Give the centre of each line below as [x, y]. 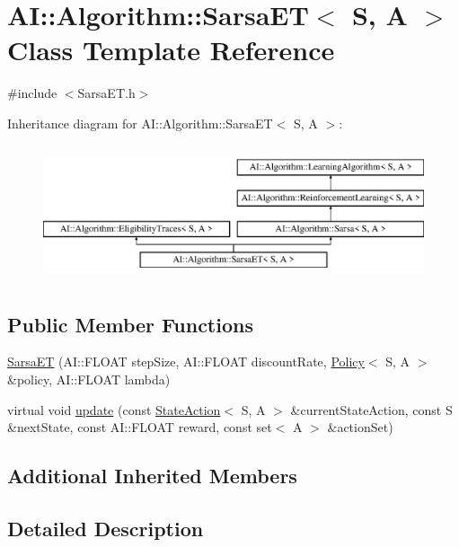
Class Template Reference [171, 50]
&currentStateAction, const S [371, 409]
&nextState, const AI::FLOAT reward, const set [140, 427]
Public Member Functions [130, 324]
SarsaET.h [106, 93]
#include [32, 93]
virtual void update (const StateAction [114, 409]
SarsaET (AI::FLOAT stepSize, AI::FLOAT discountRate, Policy [186, 362]
